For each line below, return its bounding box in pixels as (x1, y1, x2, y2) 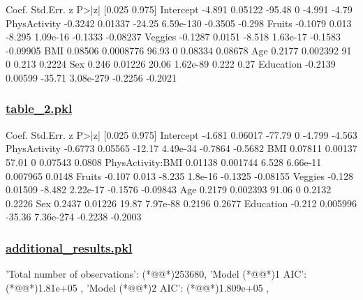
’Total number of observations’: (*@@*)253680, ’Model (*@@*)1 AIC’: (6, 267, 307, 281)
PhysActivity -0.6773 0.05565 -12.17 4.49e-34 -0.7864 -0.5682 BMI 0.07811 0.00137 (6, 141, 357, 156)
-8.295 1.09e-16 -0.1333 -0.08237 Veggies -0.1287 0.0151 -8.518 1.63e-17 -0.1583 (6, 29, 341, 44)
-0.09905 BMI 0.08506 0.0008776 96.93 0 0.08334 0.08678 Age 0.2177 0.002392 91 (6, 43, 352, 57)
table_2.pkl (6, 100, 73, 117)
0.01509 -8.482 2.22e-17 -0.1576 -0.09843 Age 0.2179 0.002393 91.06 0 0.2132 (6, 182, 332, 197)
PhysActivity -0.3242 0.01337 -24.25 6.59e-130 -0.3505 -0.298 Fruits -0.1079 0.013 (6, 15, 352, 30)
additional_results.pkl (6, 239, 133, 256)
